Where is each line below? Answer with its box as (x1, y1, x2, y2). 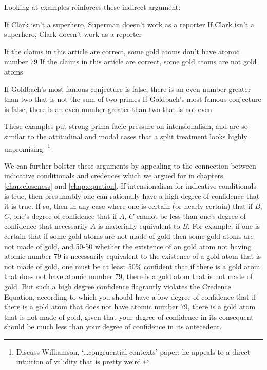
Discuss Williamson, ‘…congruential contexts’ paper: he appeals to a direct (16, 346, 251, 357)
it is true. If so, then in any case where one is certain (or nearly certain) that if (4, 200, 253, 211)
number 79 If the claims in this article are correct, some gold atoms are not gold (4, 56, 257, 67)
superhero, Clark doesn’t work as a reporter (4, 29, 142, 40)
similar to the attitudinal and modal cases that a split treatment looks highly (4, 131, 247, 141)
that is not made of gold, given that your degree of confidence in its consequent (4, 311, 254, 322)
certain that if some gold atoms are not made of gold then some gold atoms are (4, 230, 254, 241)
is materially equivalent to (98, 220, 180, 231)
